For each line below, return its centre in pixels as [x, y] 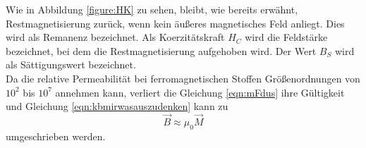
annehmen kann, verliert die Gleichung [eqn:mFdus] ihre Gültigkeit [200, 92]
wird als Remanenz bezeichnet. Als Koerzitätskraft [115, 37]
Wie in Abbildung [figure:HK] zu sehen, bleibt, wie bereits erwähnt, [152, 9]
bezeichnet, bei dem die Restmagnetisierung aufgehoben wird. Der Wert [161, 50]
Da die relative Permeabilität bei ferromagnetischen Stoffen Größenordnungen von [183, 78]
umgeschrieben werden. [56, 136]
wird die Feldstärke [286, 37]
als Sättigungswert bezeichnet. [71, 64]
